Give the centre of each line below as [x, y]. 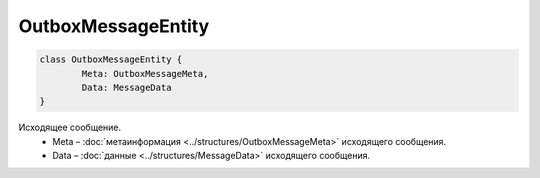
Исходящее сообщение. [70, 127]
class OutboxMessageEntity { [111, 59]
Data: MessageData [126, 87]
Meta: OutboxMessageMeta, [145, 73]
